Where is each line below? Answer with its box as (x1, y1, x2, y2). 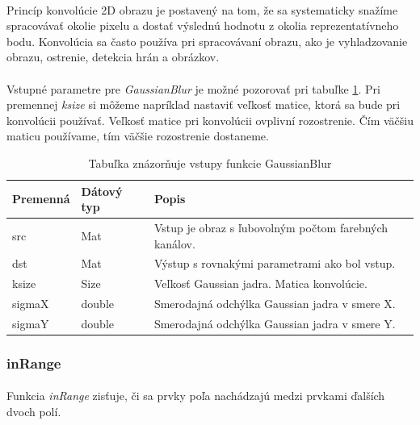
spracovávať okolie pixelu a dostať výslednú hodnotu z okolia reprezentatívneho (6, 17, 399, 34)
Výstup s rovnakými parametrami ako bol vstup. (153, 255, 396, 272)
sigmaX (12, 295, 49, 312)
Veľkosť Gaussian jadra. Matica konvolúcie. (153, 275, 367, 292)
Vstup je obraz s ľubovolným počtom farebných (153, 219, 388, 235)
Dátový (81, 182, 123, 199)
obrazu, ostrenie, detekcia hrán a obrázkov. (6, 48, 220, 65)
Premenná (12, 190, 70, 207)
